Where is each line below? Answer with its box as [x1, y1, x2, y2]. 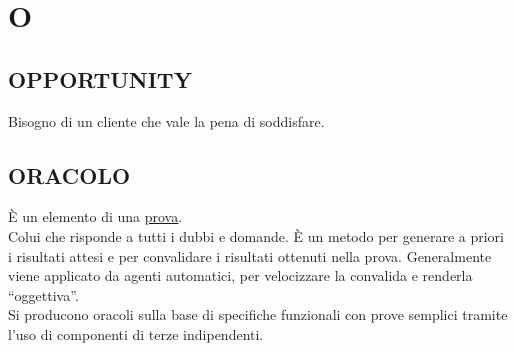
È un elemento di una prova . [8, 206, 183, 227]
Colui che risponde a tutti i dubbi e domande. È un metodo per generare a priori [8, 225, 504, 246]
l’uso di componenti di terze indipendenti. [8, 323, 264, 344]
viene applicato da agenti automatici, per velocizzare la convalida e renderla [8, 265, 473, 286]
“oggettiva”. [8, 284, 79, 305]
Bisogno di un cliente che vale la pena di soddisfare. [8, 110, 325, 131]
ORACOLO [8, 159, 131, 190]
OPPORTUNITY [8, 63, 192, 94]
